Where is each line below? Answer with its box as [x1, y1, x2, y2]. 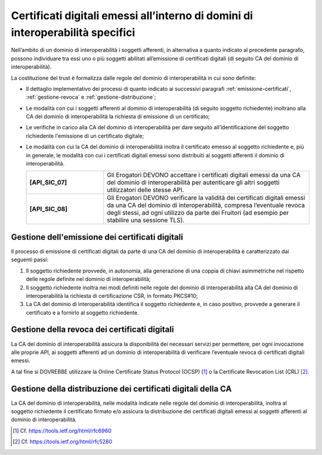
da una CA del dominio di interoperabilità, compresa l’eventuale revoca [106, 201, 305, 209]
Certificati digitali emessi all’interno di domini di [11, 9, 253, 22]
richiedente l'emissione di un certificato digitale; [26, 132, 144, 139]
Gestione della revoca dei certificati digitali [11, 325, 174, 335]
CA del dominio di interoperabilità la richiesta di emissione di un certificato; [26, 113, 210, 120]
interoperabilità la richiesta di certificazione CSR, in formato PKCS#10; [26, 292, 198, 299]
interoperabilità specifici [11, 26, 135, 39]
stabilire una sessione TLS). [106, 216, 185, 224]
